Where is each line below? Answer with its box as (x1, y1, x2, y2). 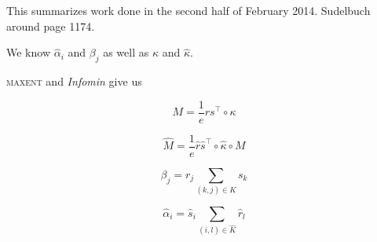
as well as (103, 44, 149, 60)
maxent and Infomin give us (6, 72, 142, 89)
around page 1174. (6, 17, 95, 34)
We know (6, 44, 50, 60)
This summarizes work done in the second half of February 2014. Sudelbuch (6, 2, 371, 18)
